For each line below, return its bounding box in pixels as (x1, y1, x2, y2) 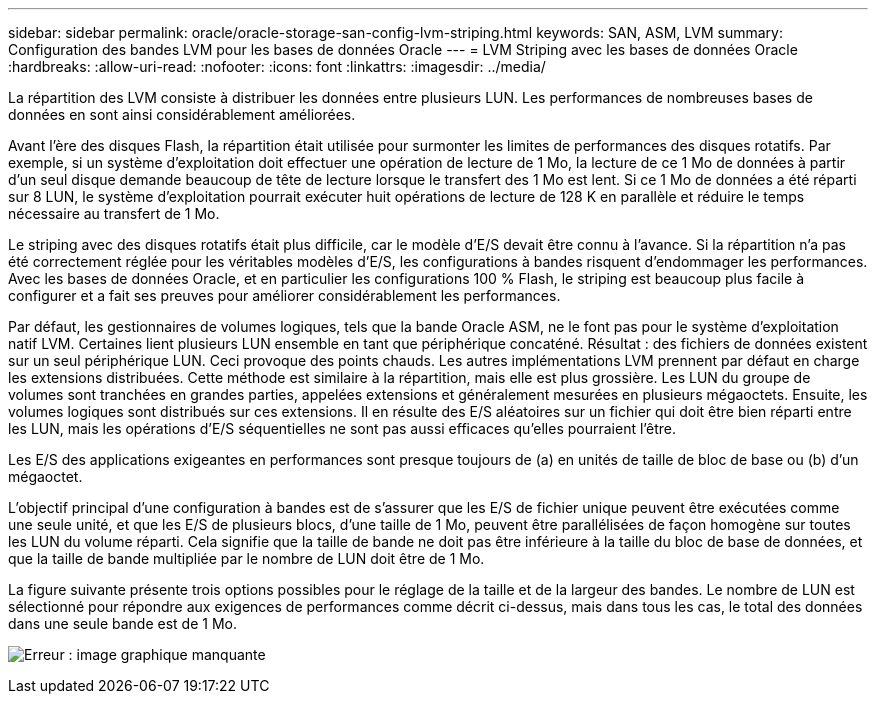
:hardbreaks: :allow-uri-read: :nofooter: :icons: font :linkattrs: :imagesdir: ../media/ (8, 58, 546, 75)
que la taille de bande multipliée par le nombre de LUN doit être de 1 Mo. (8, 550, 485, 567)
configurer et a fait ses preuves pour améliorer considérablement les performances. (8, 287, 561, 304)
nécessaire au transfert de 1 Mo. (8, 205, 220, 222)
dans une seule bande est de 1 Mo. (8, 615, 237, 632)
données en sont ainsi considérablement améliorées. (8, 106, 356, 123)
